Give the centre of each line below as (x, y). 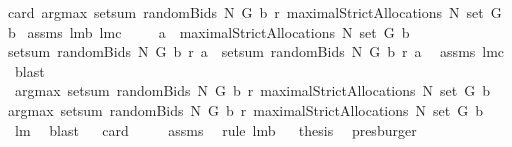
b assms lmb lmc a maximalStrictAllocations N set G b (209, 31)
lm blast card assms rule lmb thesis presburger (215, 129)
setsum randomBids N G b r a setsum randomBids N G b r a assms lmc (256, 51)
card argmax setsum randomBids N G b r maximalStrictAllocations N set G (255, 12)
